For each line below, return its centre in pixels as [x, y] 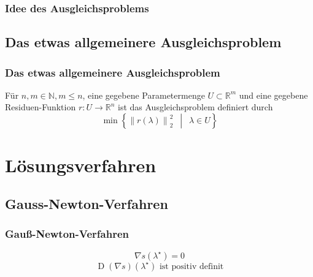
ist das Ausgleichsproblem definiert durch [195, 107]
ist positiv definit [191, 266]
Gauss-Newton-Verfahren [87, 204]
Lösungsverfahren [81, 165]
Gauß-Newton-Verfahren [67, 234]
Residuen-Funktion [41, 107]
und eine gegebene [273, 95]
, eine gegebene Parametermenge [144, 95]
